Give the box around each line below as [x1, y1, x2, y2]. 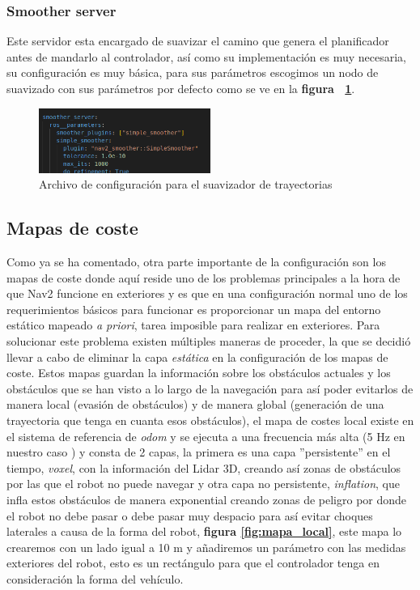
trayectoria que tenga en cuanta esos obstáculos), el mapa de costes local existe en [6, 412, 414, 429]
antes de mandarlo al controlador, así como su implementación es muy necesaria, [6, 48, 406, 65]
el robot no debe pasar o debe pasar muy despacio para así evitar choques [6, 507, 373, 524]
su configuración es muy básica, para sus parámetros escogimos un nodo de [6, 64, 379, 81]
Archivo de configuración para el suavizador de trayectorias [39, 176, 333, 193]
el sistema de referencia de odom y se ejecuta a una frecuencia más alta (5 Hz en [6, 427, 405, 444]
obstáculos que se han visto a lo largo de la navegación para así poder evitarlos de [6, 380, 414, 397]
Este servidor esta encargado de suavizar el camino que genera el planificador [6, 32, 389, 49]
